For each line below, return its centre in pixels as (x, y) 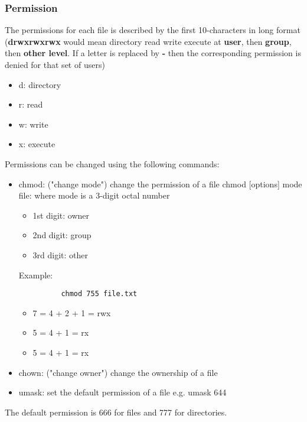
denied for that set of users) (55, 64)
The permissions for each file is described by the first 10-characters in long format (153, 30)
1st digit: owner (61, 215)
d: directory (40, 84)
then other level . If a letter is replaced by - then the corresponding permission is (153, 53)
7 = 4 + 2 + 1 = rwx (72, 312)
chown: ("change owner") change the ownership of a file (118, 372)
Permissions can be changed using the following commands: (112, 163)
